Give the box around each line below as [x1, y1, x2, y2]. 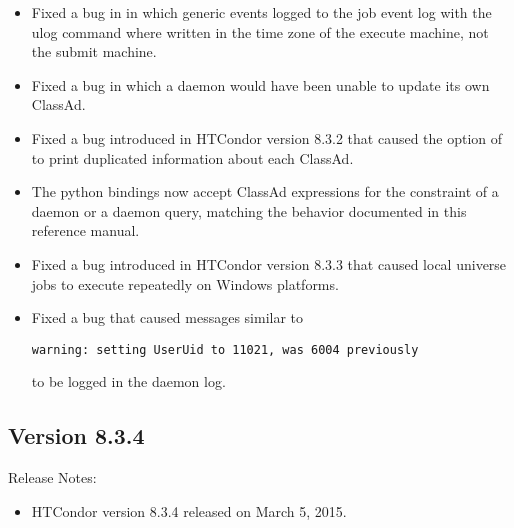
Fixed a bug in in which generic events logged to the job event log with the [31, 2, 492, 22]
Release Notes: [8, 467, 97, 488]
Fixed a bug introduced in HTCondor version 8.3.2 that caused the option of [31, 127, 503, 148]
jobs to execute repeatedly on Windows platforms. [31, 273, 339, 294]
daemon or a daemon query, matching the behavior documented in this [31, 200, 467, 221]
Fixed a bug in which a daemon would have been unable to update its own [31, 74, 490, 95]
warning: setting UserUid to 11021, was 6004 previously [31, 342, 419, 357]
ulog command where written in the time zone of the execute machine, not [31, 21, 489, 42]
